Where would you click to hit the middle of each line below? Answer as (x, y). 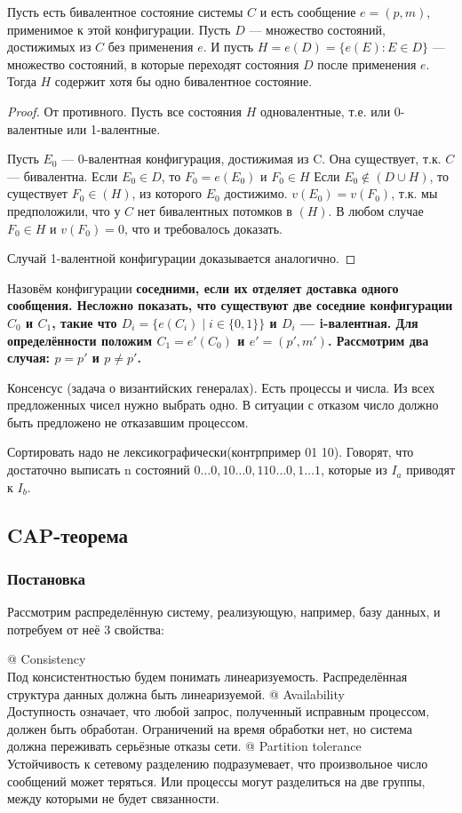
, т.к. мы (414, 193)
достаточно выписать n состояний (99, 470)
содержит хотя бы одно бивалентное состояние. (183, 81)
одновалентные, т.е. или (325, 111)
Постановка (46, 578)
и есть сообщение (308, 12)
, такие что (84, 322)
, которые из (354, 470)
